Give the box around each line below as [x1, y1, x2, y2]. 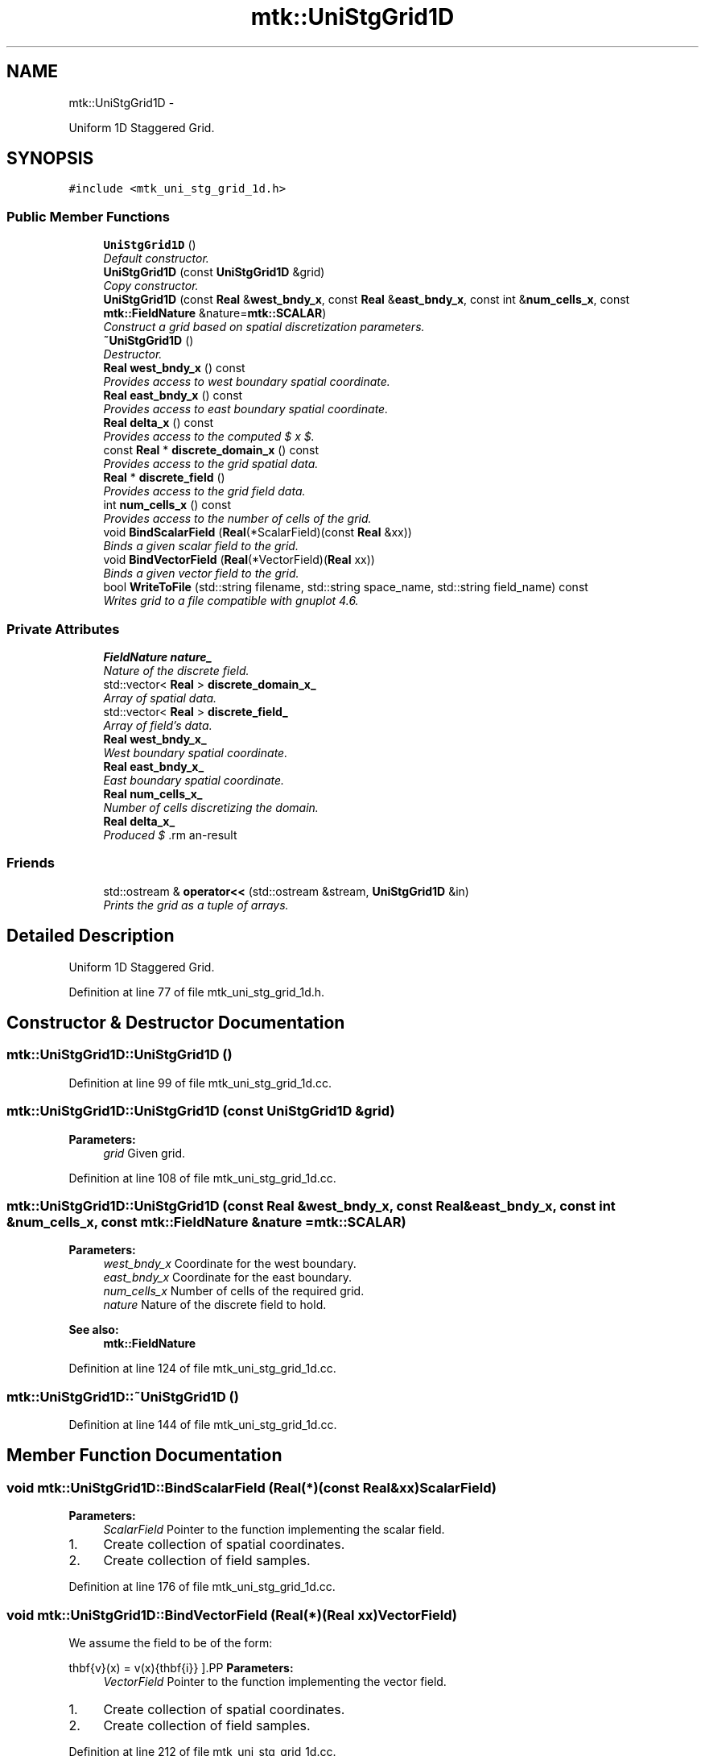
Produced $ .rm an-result [103, 827, 237, 842]
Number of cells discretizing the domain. [103, 800, 319, 814]
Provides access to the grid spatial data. [103, 457, 319, 471]
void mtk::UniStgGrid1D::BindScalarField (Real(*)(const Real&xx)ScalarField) [6, 1479, 497, 1496]
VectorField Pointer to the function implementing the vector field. [103, 1674, 447, 1688]
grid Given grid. [103, 1145, 186, 1160]
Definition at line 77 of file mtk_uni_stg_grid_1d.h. [68, 984, 325, 999]
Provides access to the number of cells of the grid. [103, 511, 372, 526]
